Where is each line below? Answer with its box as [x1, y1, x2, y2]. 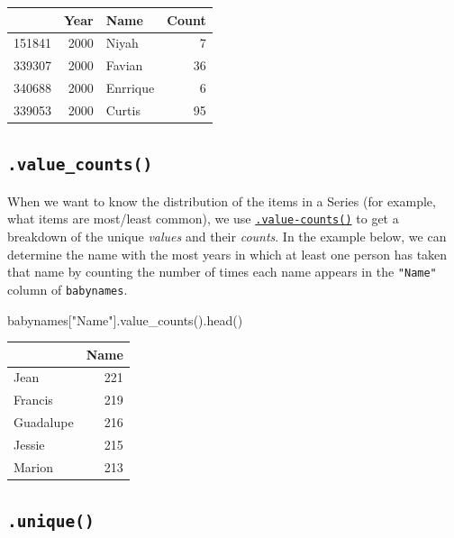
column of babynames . [7, 279, 128, 298]
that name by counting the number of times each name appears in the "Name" [7, 262, 437, 281]
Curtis [105, 100, 141, 119]
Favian [105, 56, 143, 75]
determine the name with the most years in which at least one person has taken [7, 244, 448, 263]
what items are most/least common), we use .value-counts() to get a [7, 209, 399, 228]
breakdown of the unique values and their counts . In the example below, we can [7, 227, 447, 245]
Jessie [14, 434, 45, 453]
